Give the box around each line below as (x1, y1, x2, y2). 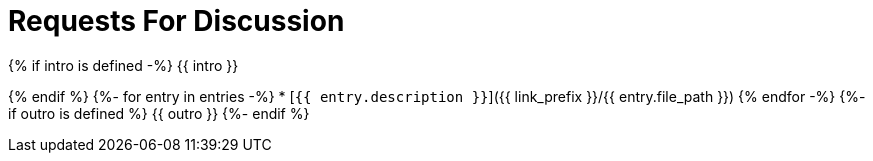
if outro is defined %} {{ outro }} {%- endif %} (8, 104, 310, 122)
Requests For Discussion (8, 4, 345, 38)
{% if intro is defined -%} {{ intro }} (8, 56, 239, 74)
